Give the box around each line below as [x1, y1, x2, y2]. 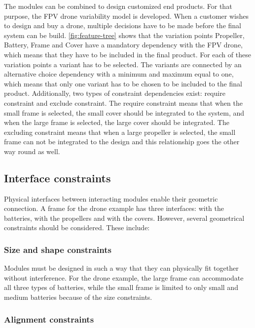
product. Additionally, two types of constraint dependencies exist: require [4, 88, 225, 98]
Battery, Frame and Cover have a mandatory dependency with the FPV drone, [4, 40, 243, 50]
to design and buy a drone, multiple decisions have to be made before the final [4, 20, 241, 31]
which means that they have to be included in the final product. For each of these [4, 49, 251, 59]
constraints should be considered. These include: [4, 222, 150, 233]
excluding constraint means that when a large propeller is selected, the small [4, 126, 236, 137]
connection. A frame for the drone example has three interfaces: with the [4, 203, 224, 213]
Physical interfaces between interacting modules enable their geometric [4, 193, 218, 204]
